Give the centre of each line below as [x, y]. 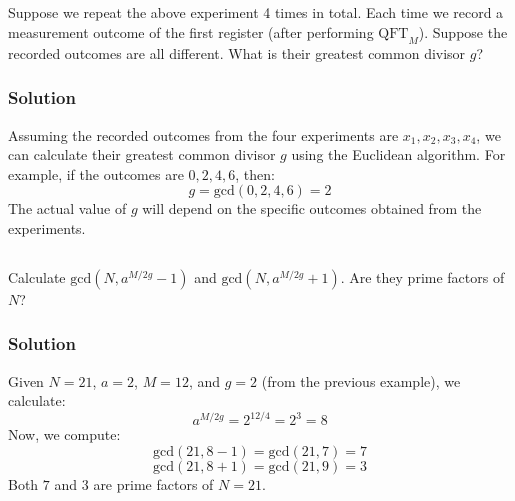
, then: [255, 173]
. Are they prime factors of [422, 276]
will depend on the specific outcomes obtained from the [312, 208]
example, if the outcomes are [96, 173]
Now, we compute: [64, 434]
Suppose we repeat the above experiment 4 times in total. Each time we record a [256, 12]
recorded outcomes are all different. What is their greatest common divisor [237, 52]
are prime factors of [153, 484]
